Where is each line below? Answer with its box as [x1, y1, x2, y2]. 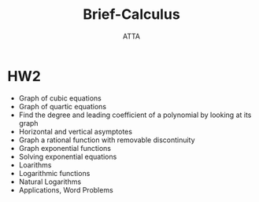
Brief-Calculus [83, 6, 180, 24]
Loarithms [18, 160, 52, 170]
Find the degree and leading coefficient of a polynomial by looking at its [18, 110, 252, 119]
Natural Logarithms [18, 177, 82, 186]
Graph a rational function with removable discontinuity [18, 135, 195, 145]
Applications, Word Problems [18, 185, 113, 194]
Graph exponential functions [18, 143, 112, 152]
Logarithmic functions [18, 168, 91, 178]
